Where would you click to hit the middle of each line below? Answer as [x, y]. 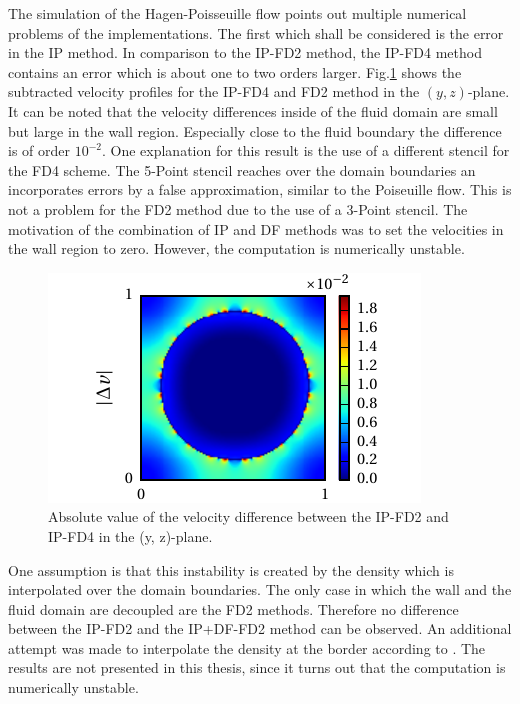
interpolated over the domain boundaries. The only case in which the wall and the [260, 589]
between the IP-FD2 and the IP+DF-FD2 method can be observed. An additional [260, 628]
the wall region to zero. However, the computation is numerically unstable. [236, 248]
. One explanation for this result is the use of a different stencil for [305, 150]
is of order [39, 150]
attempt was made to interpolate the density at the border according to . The [247, 647]
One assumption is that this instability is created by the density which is [231, 569]
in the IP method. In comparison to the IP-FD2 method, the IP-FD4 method [245, 52]
